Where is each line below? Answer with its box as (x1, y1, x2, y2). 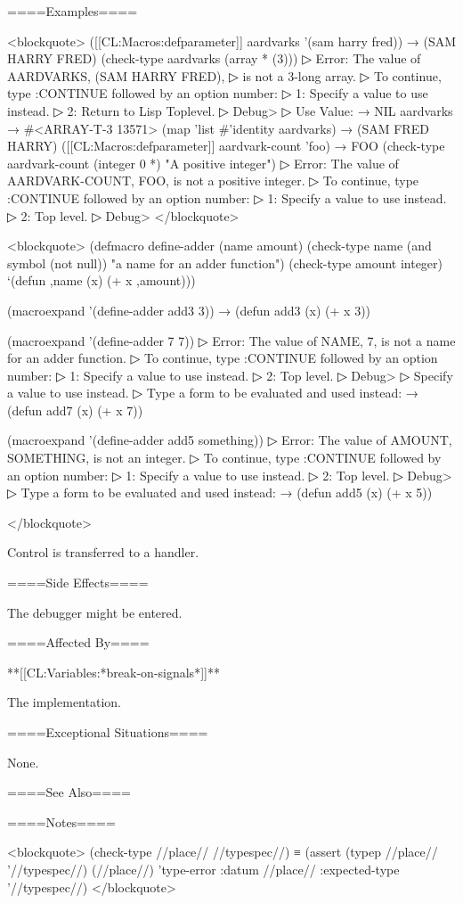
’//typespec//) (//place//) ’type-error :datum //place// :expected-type (7, 859, 400, 878)
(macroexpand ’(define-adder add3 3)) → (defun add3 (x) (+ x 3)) (7, 300, 371, 319)
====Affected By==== (7, 633, 150, 652)
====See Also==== (7, 783, 131, 801)
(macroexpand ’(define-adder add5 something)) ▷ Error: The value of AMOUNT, (7, 431, 452, 449)
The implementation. (7, 693, 121, 711)
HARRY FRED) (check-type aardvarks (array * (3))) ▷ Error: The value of (7, 49, 421, 68)
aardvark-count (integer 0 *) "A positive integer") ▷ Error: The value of (7, 153, 399, 172)
